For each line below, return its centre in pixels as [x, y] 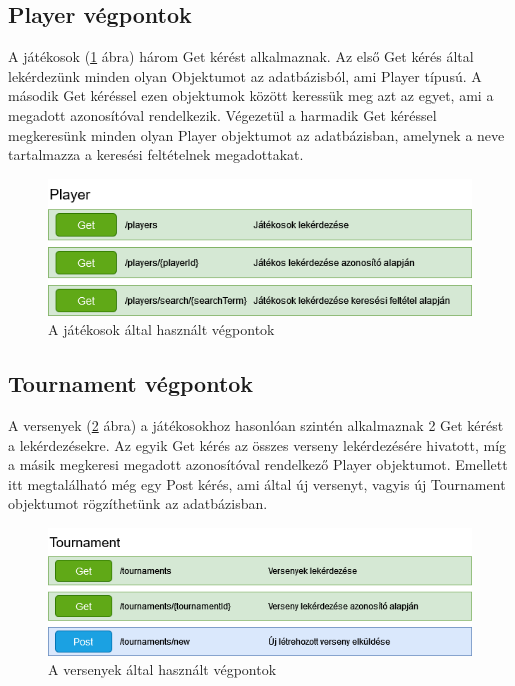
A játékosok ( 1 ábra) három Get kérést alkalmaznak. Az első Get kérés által [241, 56]
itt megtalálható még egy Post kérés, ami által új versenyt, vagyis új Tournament [257, 483]
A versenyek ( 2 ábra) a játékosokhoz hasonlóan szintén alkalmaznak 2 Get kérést [256, 424]
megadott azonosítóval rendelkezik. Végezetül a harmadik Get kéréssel [222, 114]
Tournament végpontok [131, 383]
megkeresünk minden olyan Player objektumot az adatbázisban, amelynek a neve [256, 134]
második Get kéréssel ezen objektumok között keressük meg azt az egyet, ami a [251, 95]
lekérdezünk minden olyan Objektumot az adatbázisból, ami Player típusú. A [245, 75]
